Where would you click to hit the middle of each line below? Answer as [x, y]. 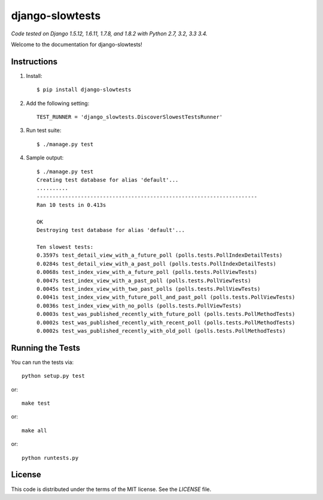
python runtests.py [50, 458]
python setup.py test [53, 376]
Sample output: [45, 158]
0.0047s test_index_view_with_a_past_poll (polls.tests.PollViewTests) [144, 281]
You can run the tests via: [42, 362]
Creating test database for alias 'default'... [108, 180]
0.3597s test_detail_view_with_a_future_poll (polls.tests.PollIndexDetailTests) [160, 255]
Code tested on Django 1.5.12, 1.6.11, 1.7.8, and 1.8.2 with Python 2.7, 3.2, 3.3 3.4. [109, 34]
